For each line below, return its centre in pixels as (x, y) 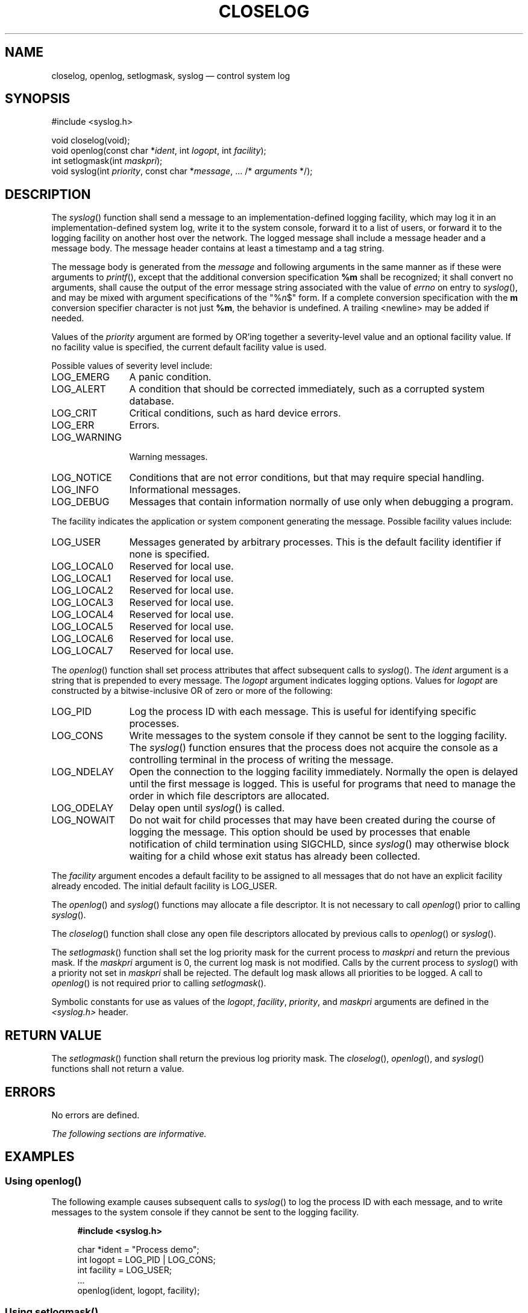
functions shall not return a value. (118, 1069)
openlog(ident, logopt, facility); (139, 1291)
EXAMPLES (40, 1157)
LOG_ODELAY (82, 808)
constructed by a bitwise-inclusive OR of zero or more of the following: (192, 691)
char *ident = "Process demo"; (138, 1250)
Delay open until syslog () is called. (207, 808)
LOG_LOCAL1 (81, 578)
